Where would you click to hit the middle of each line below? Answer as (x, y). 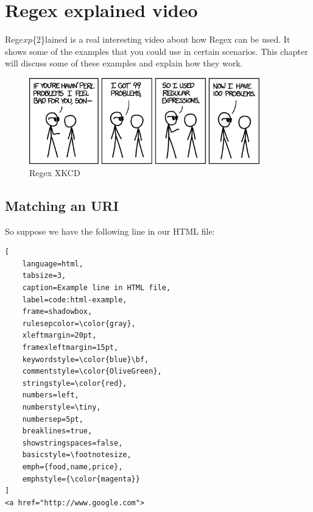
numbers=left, (51, 395)
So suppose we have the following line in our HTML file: (110, 231)
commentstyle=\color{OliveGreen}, (92, 372)
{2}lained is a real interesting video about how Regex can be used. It (161, 39)
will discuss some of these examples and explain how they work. (124, 63)
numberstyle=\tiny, (62, 407)
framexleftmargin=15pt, (70, 348)
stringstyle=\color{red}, (75, 383)
